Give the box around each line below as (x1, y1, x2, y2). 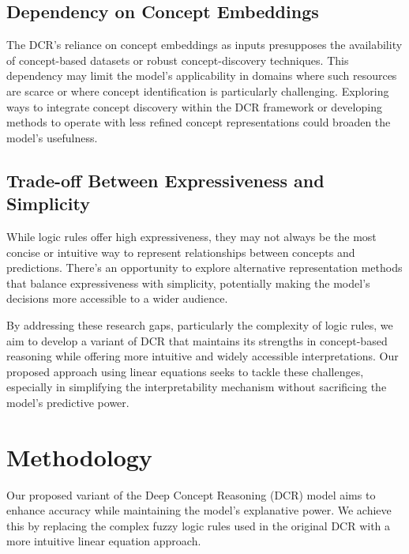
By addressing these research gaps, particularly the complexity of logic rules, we (6, 316, 393, 333)
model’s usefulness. (6, 129, 98, 145)
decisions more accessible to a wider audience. (6, 290, 228, 307)
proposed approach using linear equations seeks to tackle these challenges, (6, 363, 364, 379)
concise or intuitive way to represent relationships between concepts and (6, 243, 355, 260)
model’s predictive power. (6, 394, 129, 410)
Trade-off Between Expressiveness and (6, 168, 325, 192)
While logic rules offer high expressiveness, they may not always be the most (6, 228, 377, 244)
